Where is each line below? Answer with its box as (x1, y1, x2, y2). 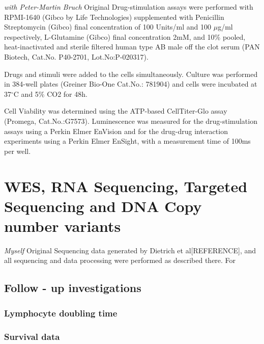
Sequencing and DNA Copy (4, 195, 202, 216)
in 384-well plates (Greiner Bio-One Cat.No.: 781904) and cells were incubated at (4, 78, 257, 89)
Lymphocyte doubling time (4, 306, 118, 319)
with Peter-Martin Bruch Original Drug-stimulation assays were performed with (4, 2, 253, 12)
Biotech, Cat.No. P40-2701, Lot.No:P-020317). (4, 51, 149, 62)
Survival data (4, 330, 60, 342)
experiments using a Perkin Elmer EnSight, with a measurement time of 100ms (4, 136, 251, 146)
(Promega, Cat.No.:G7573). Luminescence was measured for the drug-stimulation (4, 115, 257, 126)
